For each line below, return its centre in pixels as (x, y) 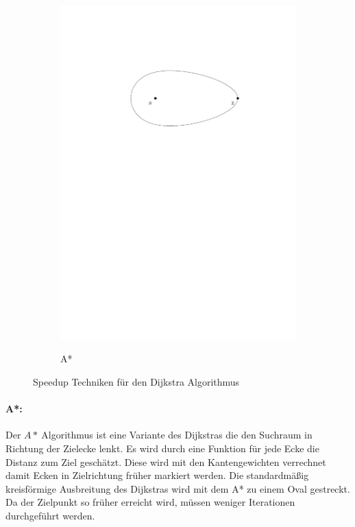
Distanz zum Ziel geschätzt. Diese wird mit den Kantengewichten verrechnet (166, 461)
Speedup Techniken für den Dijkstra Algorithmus (136, 381)
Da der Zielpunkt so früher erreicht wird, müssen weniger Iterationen (150, 502)
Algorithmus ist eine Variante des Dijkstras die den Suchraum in (177, 435)
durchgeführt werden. (50, 515)
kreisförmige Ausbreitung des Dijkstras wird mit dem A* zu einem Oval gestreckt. (178, 488)
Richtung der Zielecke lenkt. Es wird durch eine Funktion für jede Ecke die (162, 448)
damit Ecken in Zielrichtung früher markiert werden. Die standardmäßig (157, 475)
